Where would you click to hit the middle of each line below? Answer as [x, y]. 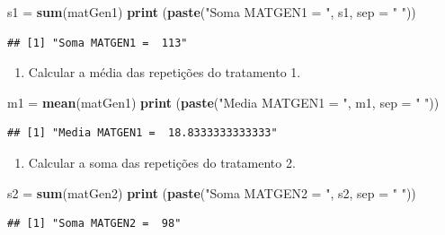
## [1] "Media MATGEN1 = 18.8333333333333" [142, 133]
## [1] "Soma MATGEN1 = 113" [98, 43]
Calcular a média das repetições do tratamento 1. [165, 72]
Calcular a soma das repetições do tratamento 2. [162, 162]
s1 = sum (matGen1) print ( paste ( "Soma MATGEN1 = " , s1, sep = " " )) [212, 12]
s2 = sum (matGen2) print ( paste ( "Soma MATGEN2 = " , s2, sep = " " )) [212, 192]
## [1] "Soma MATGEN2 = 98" [94, 224]
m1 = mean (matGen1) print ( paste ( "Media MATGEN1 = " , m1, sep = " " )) [223, 102]
